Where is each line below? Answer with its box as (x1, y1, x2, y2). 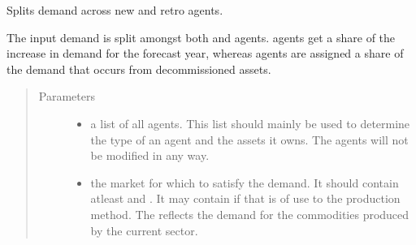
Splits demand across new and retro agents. (6, 2, 223, 18)
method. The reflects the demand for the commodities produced (90, 205, 409, 222)
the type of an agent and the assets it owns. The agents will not (90, 131, 409, 148)
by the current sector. (90, 221, 198, 239)
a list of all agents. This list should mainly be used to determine (90, 114, 410, 131)
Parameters (38, 88, 95, 105)
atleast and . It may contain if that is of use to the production (90, 190, 401, 207)
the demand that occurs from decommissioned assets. (6, 60, 271, 77)
